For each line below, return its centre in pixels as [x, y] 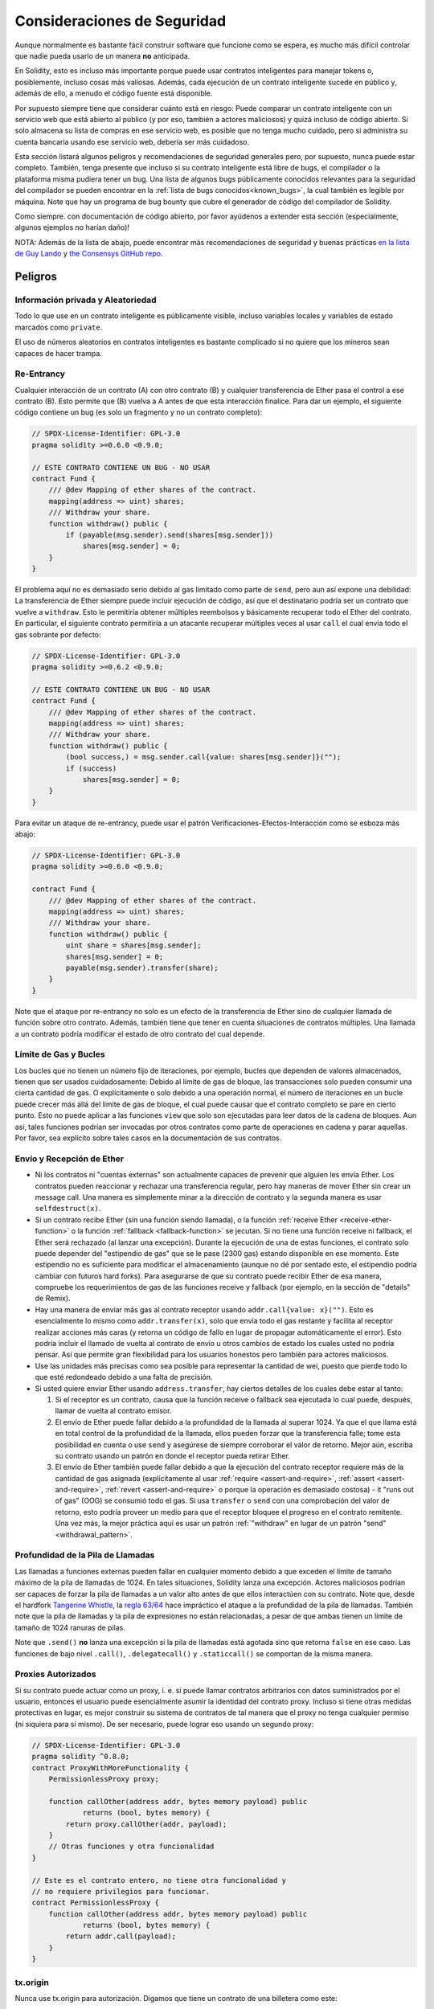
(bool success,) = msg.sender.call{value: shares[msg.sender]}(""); [203, 757]
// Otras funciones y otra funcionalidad [131, 1847]
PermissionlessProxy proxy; [104, 1779]
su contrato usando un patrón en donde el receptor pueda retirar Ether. [173, 1455]
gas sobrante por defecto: [58, 634]
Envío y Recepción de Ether [70, 1159]
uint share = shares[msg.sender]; [133, 945]
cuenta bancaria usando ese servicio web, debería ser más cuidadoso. [132, 141]
